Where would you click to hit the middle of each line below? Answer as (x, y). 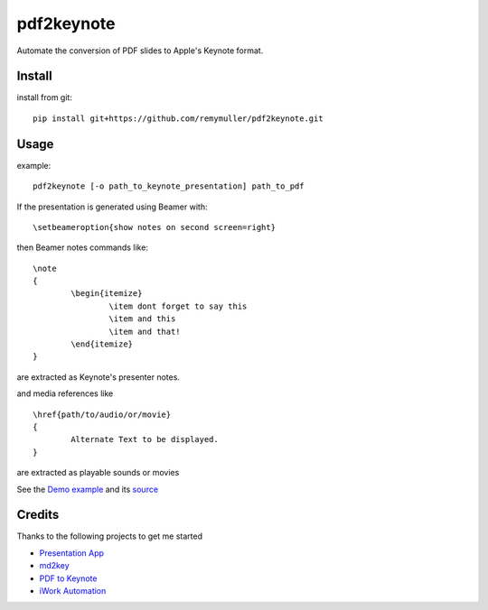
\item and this (142, 319)
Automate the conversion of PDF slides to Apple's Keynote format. (140, 51)
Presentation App (71, 553)
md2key (54, 566)
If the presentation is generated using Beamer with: (112, 207)
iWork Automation (73, 591)
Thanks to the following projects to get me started (110, 536)
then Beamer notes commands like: (83, 247)
